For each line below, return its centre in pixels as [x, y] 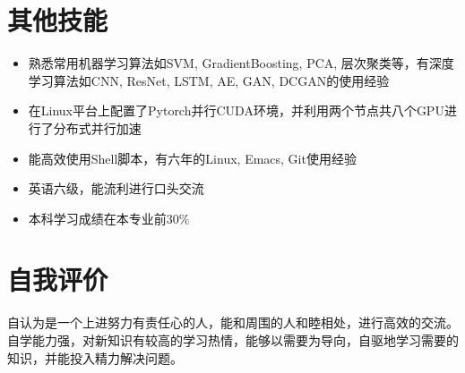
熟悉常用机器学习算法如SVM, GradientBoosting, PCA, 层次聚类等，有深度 [241, 63]
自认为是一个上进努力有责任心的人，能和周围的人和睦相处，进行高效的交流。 [233, 322]
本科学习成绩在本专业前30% [109, 218]
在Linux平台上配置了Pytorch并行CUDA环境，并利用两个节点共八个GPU [236, 110]
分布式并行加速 [97, 127]
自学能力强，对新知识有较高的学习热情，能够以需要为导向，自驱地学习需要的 [233, 340]
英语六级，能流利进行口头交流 [116, 188]
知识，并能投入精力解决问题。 [95, 357]
